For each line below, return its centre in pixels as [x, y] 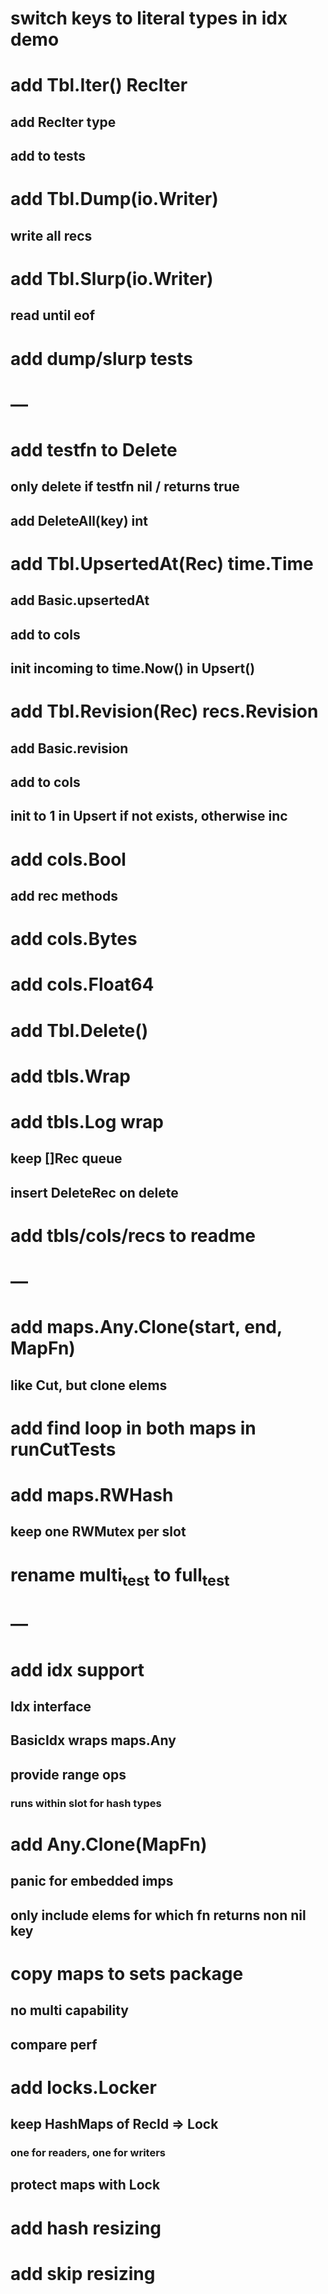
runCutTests [63, 1449]
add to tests [48, 156]
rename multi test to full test [120, 1576]
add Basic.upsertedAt [80, 600]
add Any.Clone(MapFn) [109, 1844]
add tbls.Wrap [70, 1076]
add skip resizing [83, 2273]
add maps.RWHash [92, 1495]
